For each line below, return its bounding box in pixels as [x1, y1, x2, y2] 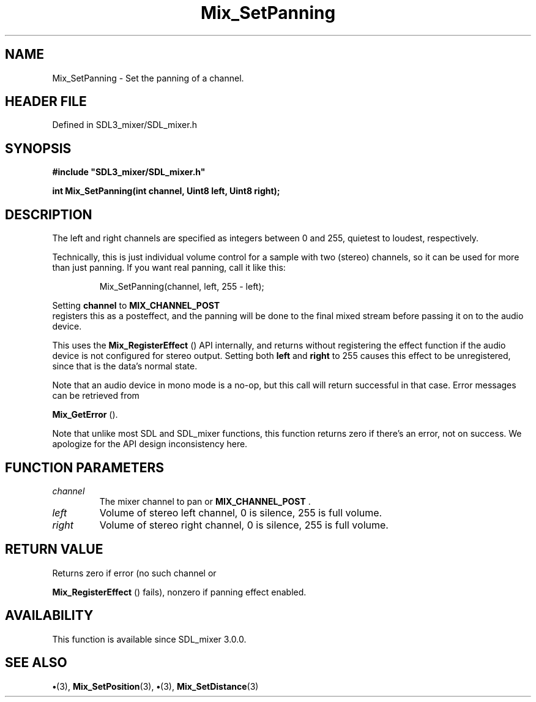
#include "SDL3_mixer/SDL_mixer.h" [52, 167, 206, 178]
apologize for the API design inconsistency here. [52, 439, 248, 450]
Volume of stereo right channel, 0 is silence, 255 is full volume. [99, 518, 389, 531]
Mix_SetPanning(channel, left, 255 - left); [99, 281, 264, 292]
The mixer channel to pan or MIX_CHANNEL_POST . [99, 496, 311, 507]
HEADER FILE [5, 94, 87, 110]
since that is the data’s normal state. [52, 361, 198, 372]
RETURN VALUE [5, 542, 103, 557]
